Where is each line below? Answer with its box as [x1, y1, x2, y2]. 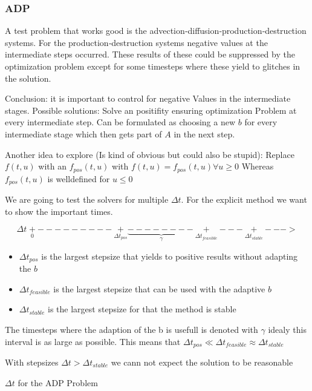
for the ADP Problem [18, 376, 98, 389]
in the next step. [174, 127, 235, 140]
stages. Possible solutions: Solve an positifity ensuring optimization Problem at [5, 103, 297, 116]
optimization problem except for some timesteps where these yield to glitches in [5, 60, 301, 72]
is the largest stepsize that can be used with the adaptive [53, 282, 265, 295]
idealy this [268, 323, 307, 335]
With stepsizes [5, 355, 59, 368]
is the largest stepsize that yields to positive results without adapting [41, 249, 298, 262]
